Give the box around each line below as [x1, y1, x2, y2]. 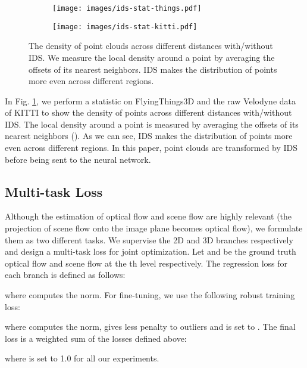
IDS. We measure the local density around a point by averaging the [29, 51, 275, 63]
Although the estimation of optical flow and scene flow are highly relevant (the [5, 210, 292, 222]
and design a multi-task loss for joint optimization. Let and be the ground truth [5, 245, 296, 258]
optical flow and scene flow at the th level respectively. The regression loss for [5, 256, 288, 269]
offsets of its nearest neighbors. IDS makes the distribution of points [29, 63, 277, 75]
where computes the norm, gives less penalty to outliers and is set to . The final [5, 320, 296, 333]
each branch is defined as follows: [5, 268, 126, 281]
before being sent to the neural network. [5, 153, 151, 165]
